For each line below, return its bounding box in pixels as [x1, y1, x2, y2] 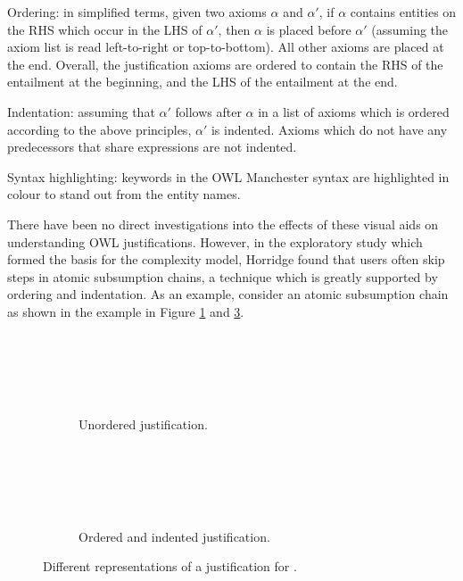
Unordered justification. [79, 414, 208, 433]
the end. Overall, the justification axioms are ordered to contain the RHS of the [7, 54, 443, 73]
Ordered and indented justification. [79, 527, 270, 545]
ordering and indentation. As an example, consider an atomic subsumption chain [7, 285, 449, 303]
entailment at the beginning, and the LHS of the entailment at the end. [7, 72, 398, 91]
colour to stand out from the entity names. [7, 185, 241, 203]
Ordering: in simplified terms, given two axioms [7, 3, 267, 21]
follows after [175, 102, 242, 120]
